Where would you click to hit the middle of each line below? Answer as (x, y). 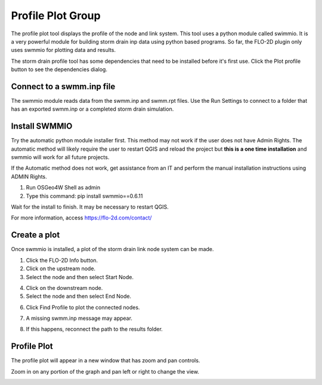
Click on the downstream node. (64, 288)
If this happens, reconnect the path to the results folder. (95, 329)
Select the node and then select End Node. (78, 297)
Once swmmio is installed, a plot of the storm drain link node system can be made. (112, 249)
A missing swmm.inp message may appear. (79, 318)
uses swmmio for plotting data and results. (64, 50)
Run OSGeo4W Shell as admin (63, 188)
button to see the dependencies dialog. (59, 69)
